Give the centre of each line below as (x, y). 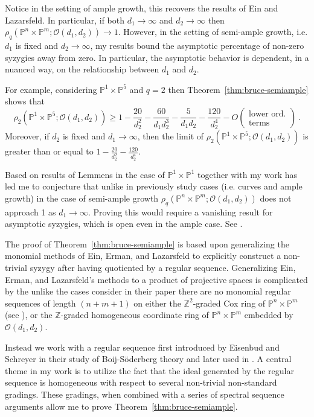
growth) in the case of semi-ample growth (82, 198)
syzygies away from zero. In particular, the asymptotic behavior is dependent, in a (157, 57)
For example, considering (51, 89)
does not (276, 198)
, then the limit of (171, 136)
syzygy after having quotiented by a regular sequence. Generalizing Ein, (163, 267)
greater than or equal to (49, 151)
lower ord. (268, 114)
